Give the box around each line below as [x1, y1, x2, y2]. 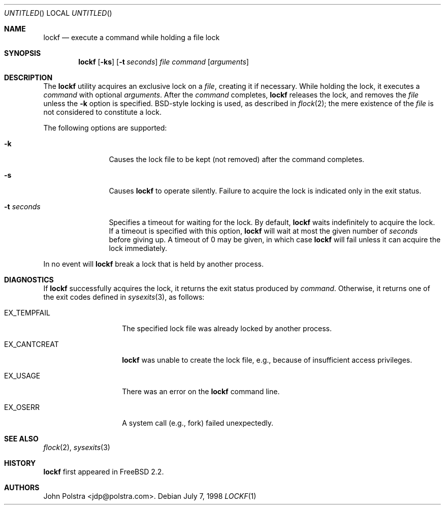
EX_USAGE [4, 371, 41, 380]
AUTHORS [4, 483, 40, 492]
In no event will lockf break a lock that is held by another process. [43, 260, 264, 268]
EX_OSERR [4, 403, 40, 411]
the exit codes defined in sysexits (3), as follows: [43, 293, 205, 301]
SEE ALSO [4, 434, 39, 443]
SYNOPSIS [4, 49, 41, 57]
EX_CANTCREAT [4, 340, 59, 348]
